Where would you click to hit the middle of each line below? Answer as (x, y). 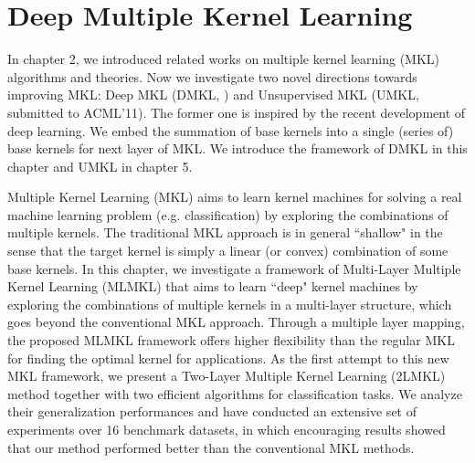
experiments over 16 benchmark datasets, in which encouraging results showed (227, 429)
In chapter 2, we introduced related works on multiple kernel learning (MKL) (224, 59)
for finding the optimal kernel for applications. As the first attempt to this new (228, 358)
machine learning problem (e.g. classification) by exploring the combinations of (228, 214)
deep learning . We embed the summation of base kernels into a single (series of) (231, 130)
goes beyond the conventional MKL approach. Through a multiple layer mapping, (236, 322)
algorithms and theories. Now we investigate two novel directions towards (212, 76)
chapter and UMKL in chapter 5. (100, 166)
